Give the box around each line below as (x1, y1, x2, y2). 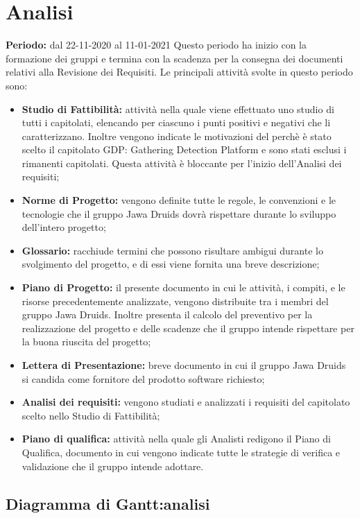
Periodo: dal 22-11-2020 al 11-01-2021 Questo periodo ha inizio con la (6, 37, 307, 52)
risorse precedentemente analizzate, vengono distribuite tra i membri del (22, 293, 329, 308)
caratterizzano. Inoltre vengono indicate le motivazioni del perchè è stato (22, 128, 332, 143)
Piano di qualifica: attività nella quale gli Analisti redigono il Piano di (22, 431, 331, 446)
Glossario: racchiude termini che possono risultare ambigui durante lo (22, 243, 323, 257)
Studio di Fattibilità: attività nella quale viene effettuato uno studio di (22, 101, 334, 116)
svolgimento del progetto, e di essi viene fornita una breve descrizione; (22, 257, 320, 271)
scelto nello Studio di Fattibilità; (22, 408, 160, 422)
